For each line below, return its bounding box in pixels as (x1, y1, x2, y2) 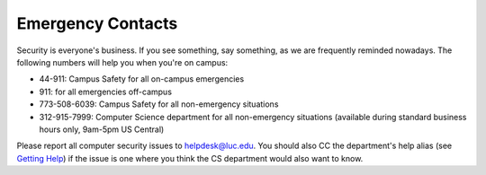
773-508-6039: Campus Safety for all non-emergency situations (39, 99, 279, 109)
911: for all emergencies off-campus (39, 86, 173, 97)
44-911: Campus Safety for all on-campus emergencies (39, 74, 245, 84)
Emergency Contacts (16, 13, 178, 33)
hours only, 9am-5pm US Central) (39, 124, 165, 135)
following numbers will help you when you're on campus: (16, 57, 229, 67)
